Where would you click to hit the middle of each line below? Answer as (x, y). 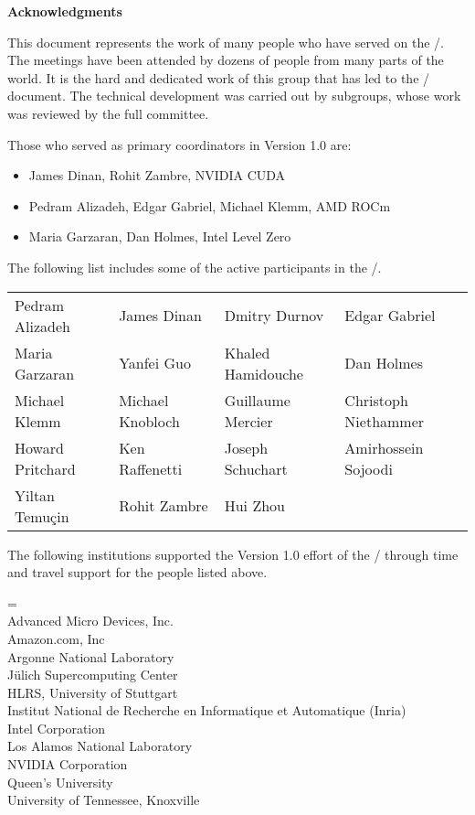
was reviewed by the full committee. (108, 113)
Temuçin (42, 516)
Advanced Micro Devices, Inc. (90, 621)
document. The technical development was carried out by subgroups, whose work (234, 96)
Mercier (248, 421)
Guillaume (257, 400)
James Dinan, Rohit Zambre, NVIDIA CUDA (157, 175)
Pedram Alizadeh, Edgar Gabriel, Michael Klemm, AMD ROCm (210, 205)
